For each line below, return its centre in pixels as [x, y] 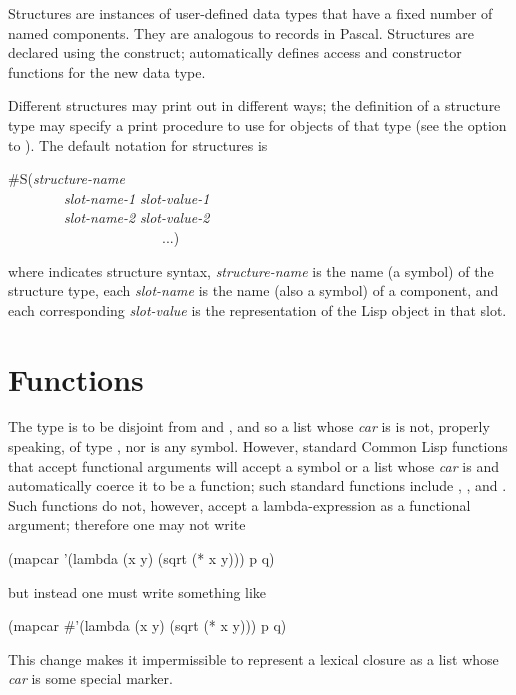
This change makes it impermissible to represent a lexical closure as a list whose [253, 658]
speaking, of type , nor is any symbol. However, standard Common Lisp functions [258, 446]
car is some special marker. [90, 678]
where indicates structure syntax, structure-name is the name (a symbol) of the [251, 270]
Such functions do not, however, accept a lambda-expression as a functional [239, 504]
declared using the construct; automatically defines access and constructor [235, 52]
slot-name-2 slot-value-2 [137, 217]
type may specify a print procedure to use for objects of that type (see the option [257, 124]
